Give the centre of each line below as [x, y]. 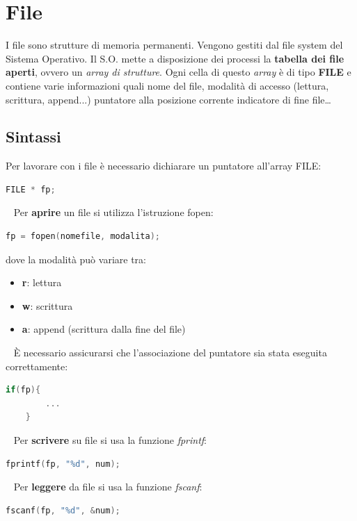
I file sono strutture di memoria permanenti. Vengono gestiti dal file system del [174, 45]
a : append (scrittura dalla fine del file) [104, 329]
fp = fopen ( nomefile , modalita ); [83, 237]
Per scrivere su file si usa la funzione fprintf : [110, 440]
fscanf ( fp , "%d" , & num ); [63, 510]
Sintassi [33, 137]
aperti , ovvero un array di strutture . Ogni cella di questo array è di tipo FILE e [178, 72]
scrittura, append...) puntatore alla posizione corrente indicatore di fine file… [168, 99]
